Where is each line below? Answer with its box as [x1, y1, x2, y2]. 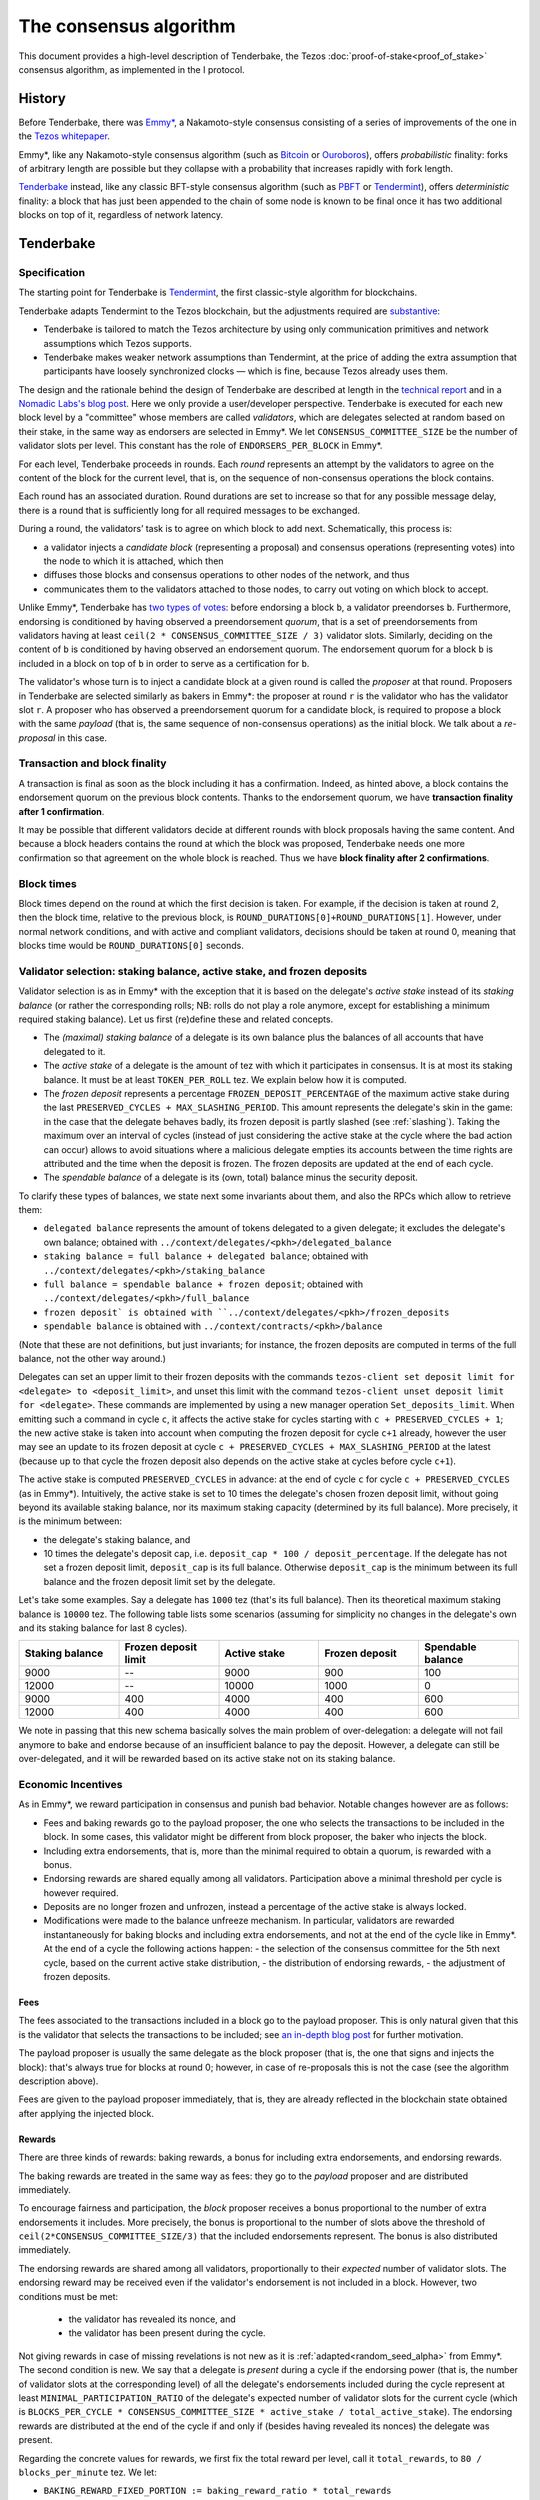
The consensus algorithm [18, 15, 236, 37]
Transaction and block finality [18, 756, 167, 770]
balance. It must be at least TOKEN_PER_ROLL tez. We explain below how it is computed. [43, 1073, 407, 1085]
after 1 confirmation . [18, 805, 105, 817]
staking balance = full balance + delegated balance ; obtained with [43, 1250, 369, 1262]
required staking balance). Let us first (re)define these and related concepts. [18, 1013, 334, 1025]
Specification [18, 265, 85, 279]
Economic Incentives [18, 1777, 123, 1791]
